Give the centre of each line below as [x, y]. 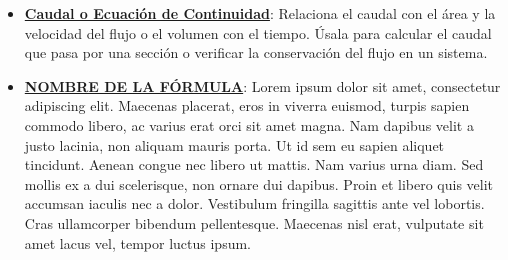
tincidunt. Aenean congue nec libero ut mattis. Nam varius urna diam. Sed [254, 164]
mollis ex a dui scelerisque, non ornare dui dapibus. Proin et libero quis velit [259, 183]
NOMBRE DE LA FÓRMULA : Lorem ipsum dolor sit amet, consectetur [262, 85]
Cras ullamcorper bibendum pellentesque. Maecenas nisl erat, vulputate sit [254, 222]
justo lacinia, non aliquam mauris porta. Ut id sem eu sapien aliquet [234, 144]
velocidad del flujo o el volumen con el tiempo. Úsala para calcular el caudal [258, 32]
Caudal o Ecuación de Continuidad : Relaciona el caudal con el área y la [260, 13]
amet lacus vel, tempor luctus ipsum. [137, 242]
